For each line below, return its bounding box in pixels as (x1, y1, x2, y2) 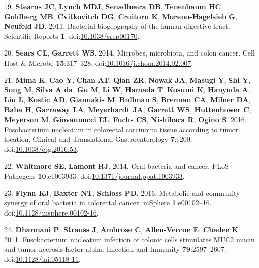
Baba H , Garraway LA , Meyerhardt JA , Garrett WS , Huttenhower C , (4, 104, 251, 115)
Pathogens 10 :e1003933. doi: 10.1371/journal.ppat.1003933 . (4, 170, 185, 181)
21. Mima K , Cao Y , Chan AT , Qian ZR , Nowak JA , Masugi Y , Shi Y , (4, 74, 251, 85)
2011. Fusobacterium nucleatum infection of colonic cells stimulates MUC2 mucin (4, 234, 255, 244)
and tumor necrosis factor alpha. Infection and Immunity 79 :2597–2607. (4, 244, 226, 254)
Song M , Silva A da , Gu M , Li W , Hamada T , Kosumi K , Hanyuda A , (4, 84, 250, 95)
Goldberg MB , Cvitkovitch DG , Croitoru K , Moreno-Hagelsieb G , (4, 11, 237, 21)
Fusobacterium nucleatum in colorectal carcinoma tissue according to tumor (4, 124, 239, 134)
